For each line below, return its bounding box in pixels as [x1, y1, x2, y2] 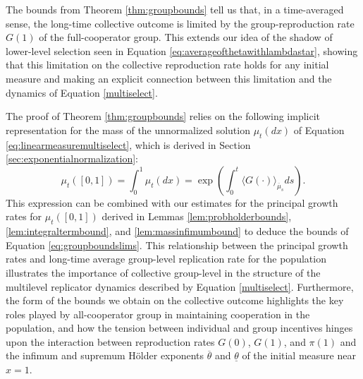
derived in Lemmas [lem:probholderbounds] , [101, 209, 292, 224]
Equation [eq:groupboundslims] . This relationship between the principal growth [6, 237, 348, 252]
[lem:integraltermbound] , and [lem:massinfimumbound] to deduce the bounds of [6, 224, 349, 239]
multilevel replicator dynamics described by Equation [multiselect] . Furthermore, [6, 279, 354, 294]
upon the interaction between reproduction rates [6, 334, 215, 349]
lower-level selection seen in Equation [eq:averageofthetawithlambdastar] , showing [6, 43, 358, 58]
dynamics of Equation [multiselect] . [6, 85, 158, 100]
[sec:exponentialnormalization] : [6, 151, 138, 166]
